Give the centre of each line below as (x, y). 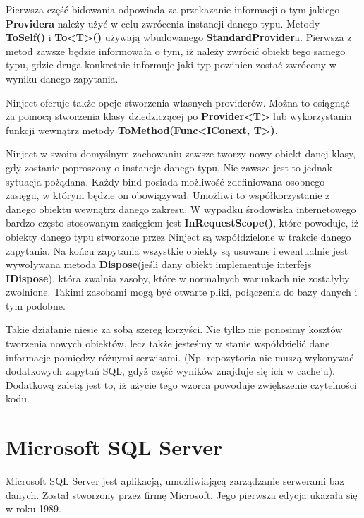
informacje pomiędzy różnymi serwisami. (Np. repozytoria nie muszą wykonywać (180, 357)
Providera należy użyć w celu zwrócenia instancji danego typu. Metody (163, 23)
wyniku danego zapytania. (62, 78)
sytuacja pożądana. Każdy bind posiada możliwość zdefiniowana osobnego (165, 181)
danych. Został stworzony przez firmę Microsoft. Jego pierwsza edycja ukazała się (182, 494)
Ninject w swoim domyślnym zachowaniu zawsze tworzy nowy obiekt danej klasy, (181, 153)
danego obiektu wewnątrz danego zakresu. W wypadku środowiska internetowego (181, 209)
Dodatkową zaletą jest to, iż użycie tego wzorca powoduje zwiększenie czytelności (181, 384)
